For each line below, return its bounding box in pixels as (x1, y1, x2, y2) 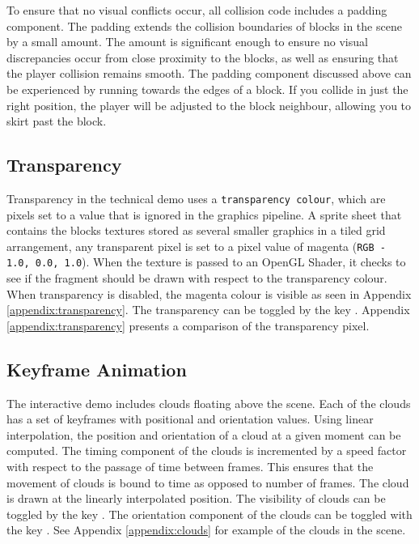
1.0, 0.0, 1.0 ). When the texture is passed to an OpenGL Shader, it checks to (6, 253, 406, 270)
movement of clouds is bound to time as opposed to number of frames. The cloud (6, 474, 409, 491)
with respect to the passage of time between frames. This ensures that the (6, 458, 374, 475)
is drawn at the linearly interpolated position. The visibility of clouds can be (6, 490, 386, 507)
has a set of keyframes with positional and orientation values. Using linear (6, 410, 374, 427)
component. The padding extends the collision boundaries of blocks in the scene (6, 17, 402, 34)
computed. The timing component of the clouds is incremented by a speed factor (6, 442, 407, 459)
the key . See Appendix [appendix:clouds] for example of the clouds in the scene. (6, 521, 406, 538)
